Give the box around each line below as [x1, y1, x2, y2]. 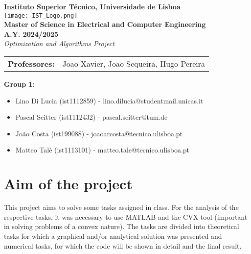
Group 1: [4, 79, 35, 89]
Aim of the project [4, 174, 133, 194]
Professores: [8, 58, 55, 70]
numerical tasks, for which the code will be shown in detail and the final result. [4, 240, 242, 251]
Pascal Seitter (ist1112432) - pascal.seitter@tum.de [15, 112, 168, 122]
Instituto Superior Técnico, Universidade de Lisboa [4, 1, 181, 11]
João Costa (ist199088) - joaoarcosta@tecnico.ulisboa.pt [15, 128, 183, 138]
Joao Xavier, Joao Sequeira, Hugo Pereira [62, 58, 205, 70]
